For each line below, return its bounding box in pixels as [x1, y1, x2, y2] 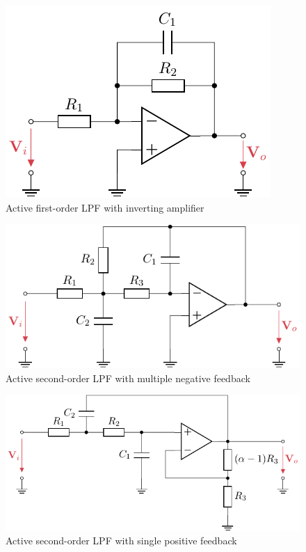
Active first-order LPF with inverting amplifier [6, 200, 204, 214]
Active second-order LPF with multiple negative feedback [6, 370, 250, 385]
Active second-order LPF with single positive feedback [6, 533, 237, 548]
